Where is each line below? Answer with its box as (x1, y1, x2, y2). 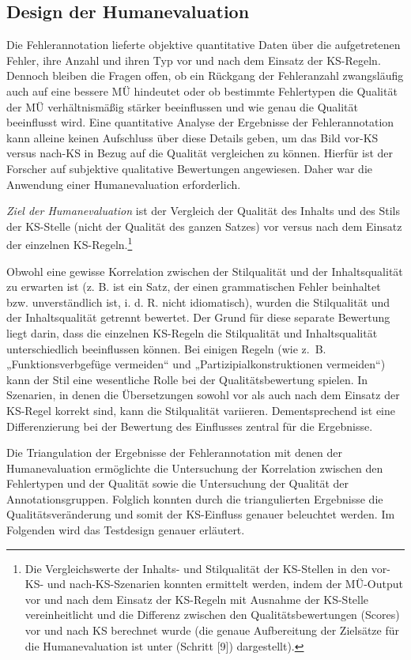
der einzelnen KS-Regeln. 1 (6, 234, 133, 252)
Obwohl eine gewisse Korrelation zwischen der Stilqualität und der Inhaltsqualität (6, 262, 403, 279)
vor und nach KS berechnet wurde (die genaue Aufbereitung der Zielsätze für (25, 622, 400, 639)
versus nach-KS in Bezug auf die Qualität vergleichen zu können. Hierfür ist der (6, 145, 394, 161)
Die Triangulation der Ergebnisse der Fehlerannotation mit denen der (6, 444, 342, 461)
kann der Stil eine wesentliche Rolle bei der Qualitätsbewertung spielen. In (6, 371, 368, 387)
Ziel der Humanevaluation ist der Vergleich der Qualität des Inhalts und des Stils (6, 202, 400, 219)
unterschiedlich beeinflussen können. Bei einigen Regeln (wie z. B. (6, 340, 326, 356)
